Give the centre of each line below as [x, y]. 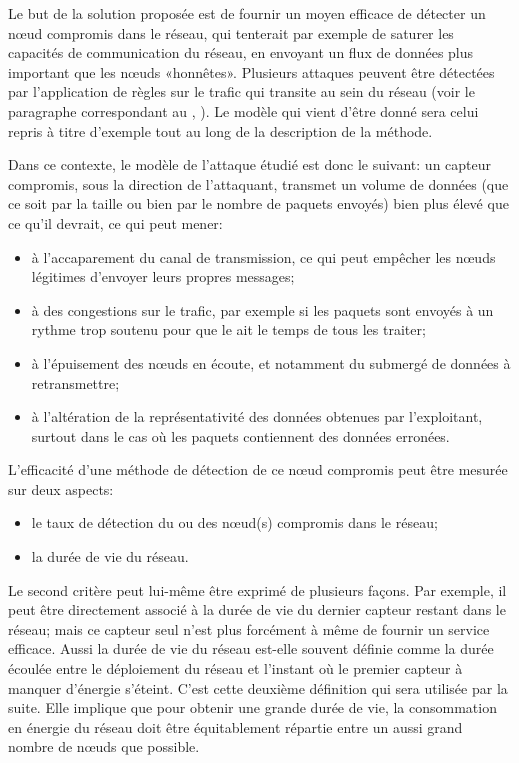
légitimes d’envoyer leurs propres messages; [163, 276]
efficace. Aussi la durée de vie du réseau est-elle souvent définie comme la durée [251, 648]
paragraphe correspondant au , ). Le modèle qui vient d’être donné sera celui [243, 110]
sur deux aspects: [61, 488]
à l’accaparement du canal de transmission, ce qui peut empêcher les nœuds [263, 256]
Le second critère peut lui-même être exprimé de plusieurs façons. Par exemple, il [257, 589]
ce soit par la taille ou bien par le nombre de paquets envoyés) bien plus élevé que [258, 203]
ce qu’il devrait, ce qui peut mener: [115, 222]
